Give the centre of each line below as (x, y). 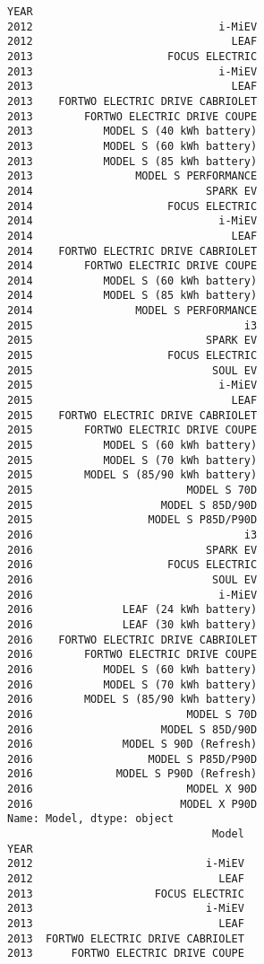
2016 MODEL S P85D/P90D (132, 759)
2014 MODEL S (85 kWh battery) (132, 296)
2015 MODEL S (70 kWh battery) (132, 460)
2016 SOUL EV (132, 579)
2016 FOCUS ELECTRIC (132, 565)
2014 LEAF (132, 236)
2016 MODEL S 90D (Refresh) (132, 745)
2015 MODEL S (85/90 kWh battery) (132, 475)
